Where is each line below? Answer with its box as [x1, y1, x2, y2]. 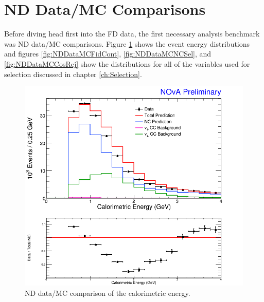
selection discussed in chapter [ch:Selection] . [4, 68, 142, 79]
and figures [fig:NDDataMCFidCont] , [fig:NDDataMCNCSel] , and [4, 48, 212, 59]
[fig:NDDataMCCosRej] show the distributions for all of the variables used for [4, 58, 250, 69]
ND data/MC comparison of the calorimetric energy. [25, 287, 190, 298]
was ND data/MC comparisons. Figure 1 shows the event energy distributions [4, 38, 250, 49]
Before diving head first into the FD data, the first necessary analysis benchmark [4, 28, 260, 39]
